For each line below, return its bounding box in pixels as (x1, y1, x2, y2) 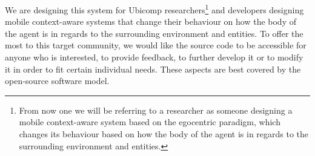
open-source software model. (5, 74, 110, 87)
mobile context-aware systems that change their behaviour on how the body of (5, 15, 296, 28)
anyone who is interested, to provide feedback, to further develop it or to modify (5, 51, 303, 63)
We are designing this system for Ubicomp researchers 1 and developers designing (5, 2, 304, 16)
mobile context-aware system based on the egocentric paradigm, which (19, 115, 280, 128)
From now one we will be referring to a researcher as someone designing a (19, 103, 293, 116)
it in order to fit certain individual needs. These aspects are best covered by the (5, 62, 301, 75)
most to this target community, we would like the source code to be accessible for (5, 39, 307, 51)
